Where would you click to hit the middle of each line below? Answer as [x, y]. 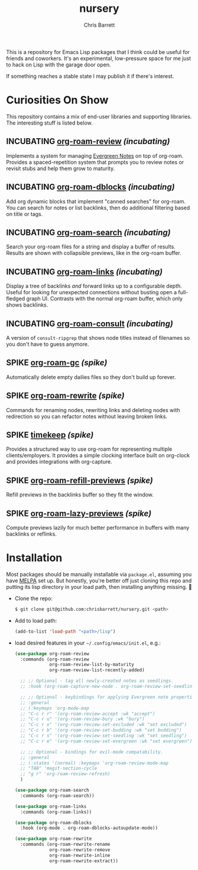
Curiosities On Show [57, 100]
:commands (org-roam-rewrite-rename [65, 844]
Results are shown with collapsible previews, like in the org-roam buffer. [94, 253]
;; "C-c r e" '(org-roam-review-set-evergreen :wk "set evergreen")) [108, 741]
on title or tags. [25, 214]
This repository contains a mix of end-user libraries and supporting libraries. [99, 116]
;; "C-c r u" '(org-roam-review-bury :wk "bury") [82, 719]
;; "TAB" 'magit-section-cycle [59, 769]
